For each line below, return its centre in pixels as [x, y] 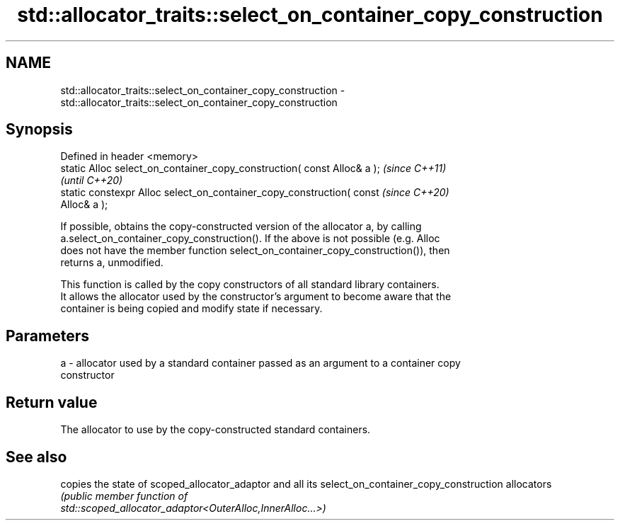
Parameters [47, 336]
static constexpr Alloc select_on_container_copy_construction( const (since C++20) [255, 193]
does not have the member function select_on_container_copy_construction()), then [255, 251]
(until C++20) [92, 181]
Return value [52, 402]
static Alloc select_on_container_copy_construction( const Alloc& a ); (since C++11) [253, 168]
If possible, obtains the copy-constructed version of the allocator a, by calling [241, 227]
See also [36, 457]
